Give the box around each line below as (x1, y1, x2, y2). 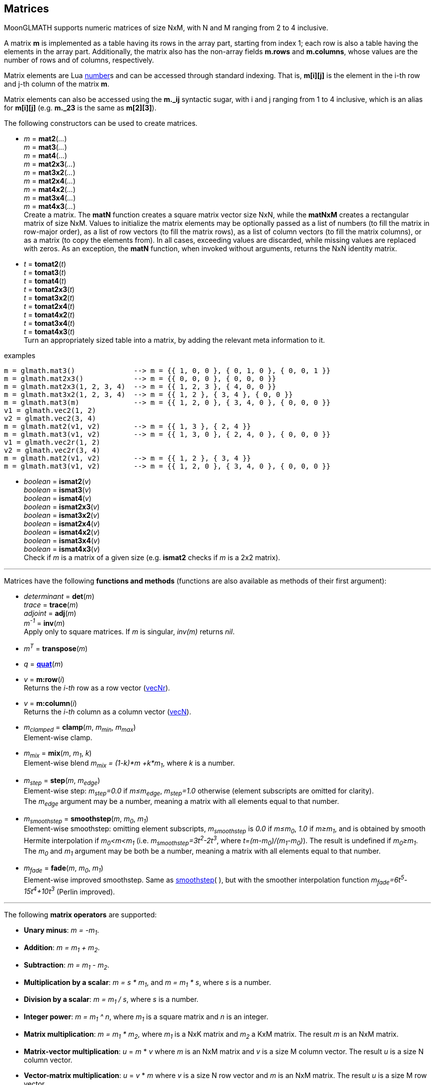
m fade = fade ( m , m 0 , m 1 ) (24, 864, 104, 875)
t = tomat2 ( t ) (24, 260, 66, 269)
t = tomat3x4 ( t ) (24, 319, 75, 328)
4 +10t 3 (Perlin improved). (33, 886, 115, 896)
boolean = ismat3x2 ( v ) (24, 511, 100, 520)
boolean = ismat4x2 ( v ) (24, 528, 100, 537)
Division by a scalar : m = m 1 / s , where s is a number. (24, 995, 199, 1006)
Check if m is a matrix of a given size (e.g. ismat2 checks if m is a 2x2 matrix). (24, 553, 281, 562)
